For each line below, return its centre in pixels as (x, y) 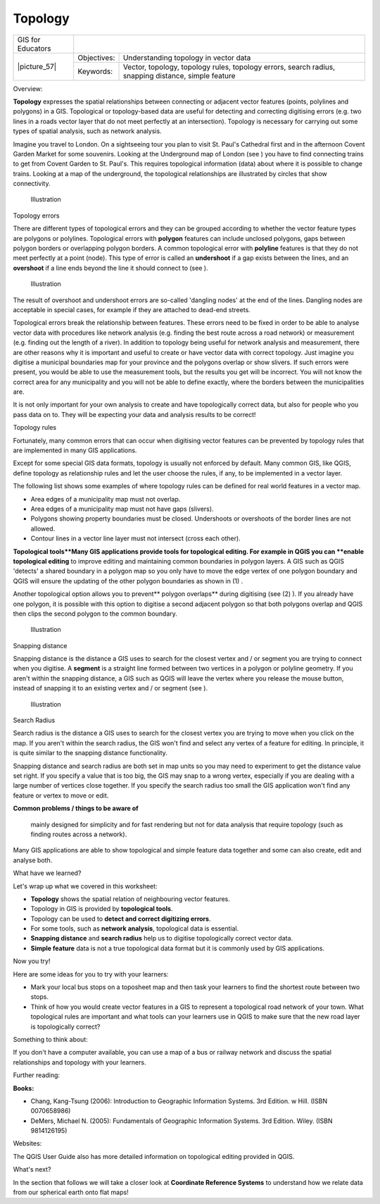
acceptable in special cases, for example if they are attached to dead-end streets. (132, 309)
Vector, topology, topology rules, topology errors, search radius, (229, 67)
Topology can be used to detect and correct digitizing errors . (121, 919)
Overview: (28, 89)
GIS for (29, 39)
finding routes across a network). (79, 834)
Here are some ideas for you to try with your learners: (91, 974)
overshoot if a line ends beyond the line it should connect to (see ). (110, 268)
